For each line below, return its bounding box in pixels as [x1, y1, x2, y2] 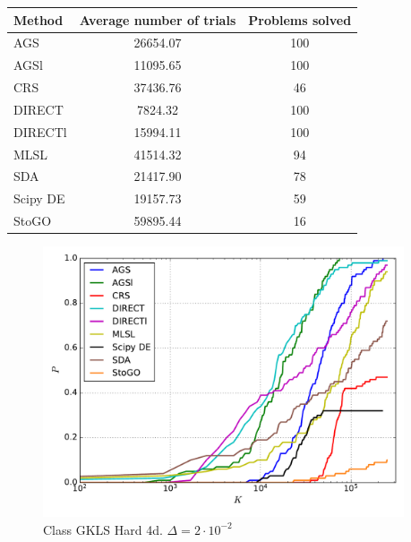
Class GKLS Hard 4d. [43, 520, 163, 538]
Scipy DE [13, 189, 65, 208]
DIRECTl [13, 122, 67, 141]
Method [13, 10, 64, 29]
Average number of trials [79, 10, 236, 29]
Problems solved [248, 10, 352, 29]
